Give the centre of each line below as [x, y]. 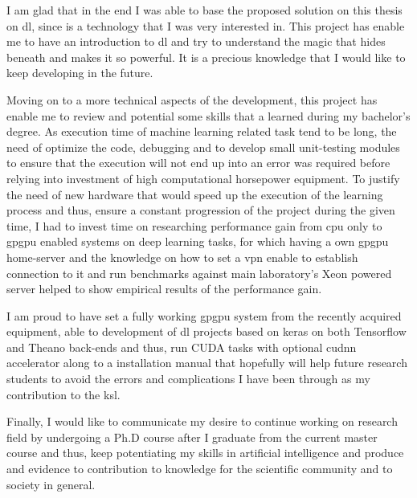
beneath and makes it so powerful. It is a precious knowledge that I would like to [206, 57]
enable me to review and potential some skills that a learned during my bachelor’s [208, 115]
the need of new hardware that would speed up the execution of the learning [195, 194]
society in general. [51, 484]
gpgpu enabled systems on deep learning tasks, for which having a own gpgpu [198, 241]
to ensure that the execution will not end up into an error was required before [198, 163]
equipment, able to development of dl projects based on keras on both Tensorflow [206, 331]
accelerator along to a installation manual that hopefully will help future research [207, 363]
